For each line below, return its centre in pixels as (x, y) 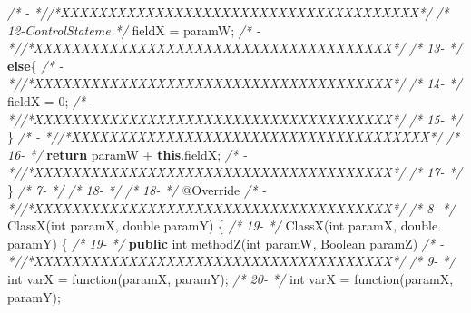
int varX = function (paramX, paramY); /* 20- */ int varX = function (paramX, (231, 278)
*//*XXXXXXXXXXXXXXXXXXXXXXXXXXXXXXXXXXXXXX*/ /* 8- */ (231, 207)
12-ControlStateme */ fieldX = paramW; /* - (134, 29)
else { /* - (35, 65)
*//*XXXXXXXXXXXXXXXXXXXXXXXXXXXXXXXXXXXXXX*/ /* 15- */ (235, 118)
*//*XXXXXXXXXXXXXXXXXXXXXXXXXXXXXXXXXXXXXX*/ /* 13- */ (235, 48)
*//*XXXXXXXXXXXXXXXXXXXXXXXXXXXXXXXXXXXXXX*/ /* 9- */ (231, 261)
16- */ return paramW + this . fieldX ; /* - (128, 154)
